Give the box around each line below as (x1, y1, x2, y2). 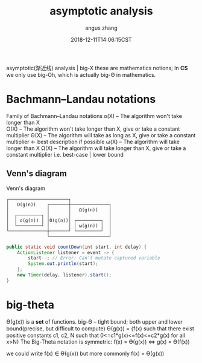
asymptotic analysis (49, 4, 153, 18)
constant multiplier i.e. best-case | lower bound (6, 151, 124, 158)
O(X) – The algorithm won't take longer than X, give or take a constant (6, 125, 180, 132)
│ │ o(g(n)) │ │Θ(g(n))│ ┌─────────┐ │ (6, 217, 112, 223)
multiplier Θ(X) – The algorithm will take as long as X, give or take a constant (6, 131, 196, 139)
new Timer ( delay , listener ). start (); (17, 272, 112, 278)
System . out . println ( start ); (28, 261, 98, 267)
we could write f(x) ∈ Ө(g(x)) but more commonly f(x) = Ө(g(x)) (6, 350, 165, 357)
